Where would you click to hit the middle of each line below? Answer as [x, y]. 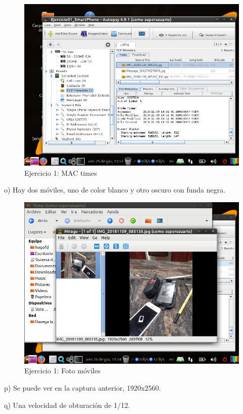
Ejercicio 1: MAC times [61, 172]
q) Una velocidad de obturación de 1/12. [67, 405]
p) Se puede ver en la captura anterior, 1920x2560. [83, 387]
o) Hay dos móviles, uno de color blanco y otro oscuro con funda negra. [115, 190]
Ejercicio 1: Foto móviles [63, 371]
